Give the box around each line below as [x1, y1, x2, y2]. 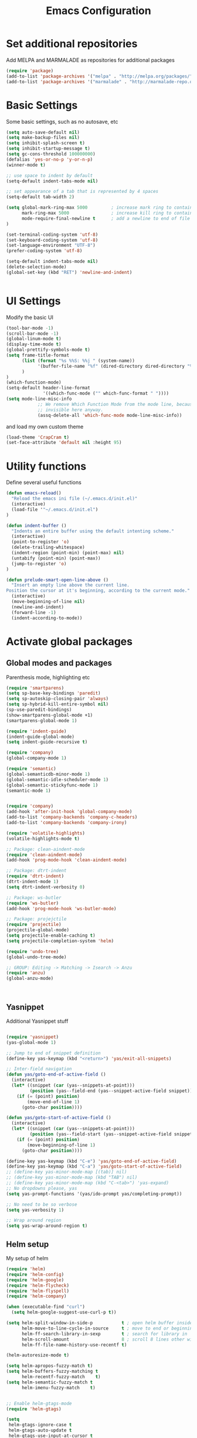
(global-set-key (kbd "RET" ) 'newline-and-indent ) [6, 269, 133, 275]
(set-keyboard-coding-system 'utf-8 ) [6, 237, 98, 243]
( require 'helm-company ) [6, 1293, 67, 1300]
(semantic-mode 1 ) [6, 788, 51, 793]
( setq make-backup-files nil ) [6, 135, 80, 141]
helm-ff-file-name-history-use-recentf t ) [21, 1342, 127, 1348]
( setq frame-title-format [6, 352, 69, 358]
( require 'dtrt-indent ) [6, 873, 64, 879]
